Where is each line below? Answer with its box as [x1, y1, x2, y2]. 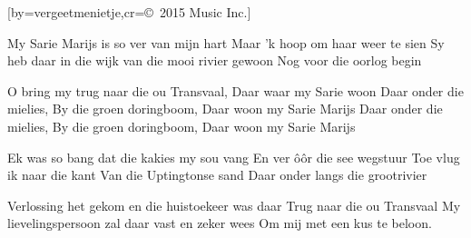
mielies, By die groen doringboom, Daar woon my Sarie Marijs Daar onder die [7, 99, 443, 118]
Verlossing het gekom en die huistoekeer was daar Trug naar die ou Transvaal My [7, 195, 461, 214]
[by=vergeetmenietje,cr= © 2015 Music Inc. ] [7, 3, 251, 21]
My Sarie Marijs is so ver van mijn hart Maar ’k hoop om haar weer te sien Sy [7, 33, 445, 52]
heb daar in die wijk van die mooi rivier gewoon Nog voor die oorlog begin [7, 51, 422, 70]
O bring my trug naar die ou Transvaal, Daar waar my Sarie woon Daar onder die [7, 81, 464, 100]
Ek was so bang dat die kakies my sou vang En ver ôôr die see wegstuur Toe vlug [7, 147, 460, 166]
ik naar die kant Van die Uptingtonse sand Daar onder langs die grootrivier [7, 165, 427, 184]
